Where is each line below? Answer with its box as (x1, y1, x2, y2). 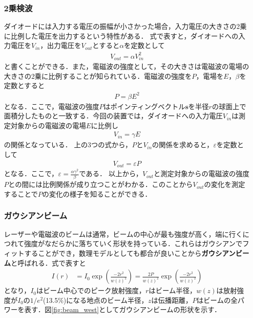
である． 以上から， (79, 168, 143, 179)
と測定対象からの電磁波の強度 (153, 168, 250, 179)
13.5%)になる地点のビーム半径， (45, 295, 148, 305)
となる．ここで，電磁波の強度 (4, 101, 100, 111)
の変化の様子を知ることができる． (42, 188, 152, 199)
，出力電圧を (40, 40, 82, 50)
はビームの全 (196, 295, 238, 305)
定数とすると (4, 80, 45, 91)
